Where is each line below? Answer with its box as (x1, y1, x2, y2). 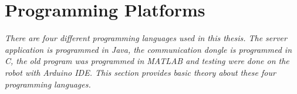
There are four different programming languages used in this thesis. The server (5, 32, 287, 44)
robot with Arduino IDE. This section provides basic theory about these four (5, 66, 276, 78)
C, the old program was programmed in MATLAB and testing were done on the (5, 55, 289, 67)
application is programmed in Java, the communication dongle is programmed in (5, 43, 292, 55)
